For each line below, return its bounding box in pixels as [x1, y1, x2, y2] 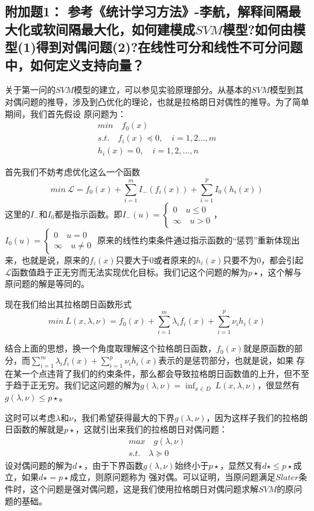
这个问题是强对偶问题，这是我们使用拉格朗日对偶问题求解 [30, 483, 258, 495]
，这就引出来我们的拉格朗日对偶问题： [75, 423, 228, 435]
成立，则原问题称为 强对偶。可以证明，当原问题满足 [69, 471, 276, 483]
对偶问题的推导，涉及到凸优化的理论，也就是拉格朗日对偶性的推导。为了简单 [5, 95, 309, 108]
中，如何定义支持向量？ [5, 55, 144, 74]
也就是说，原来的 [21, 253, 89, 266]
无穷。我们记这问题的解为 [38, 379, 140, 391]
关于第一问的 [5, 83, 56, 96]
